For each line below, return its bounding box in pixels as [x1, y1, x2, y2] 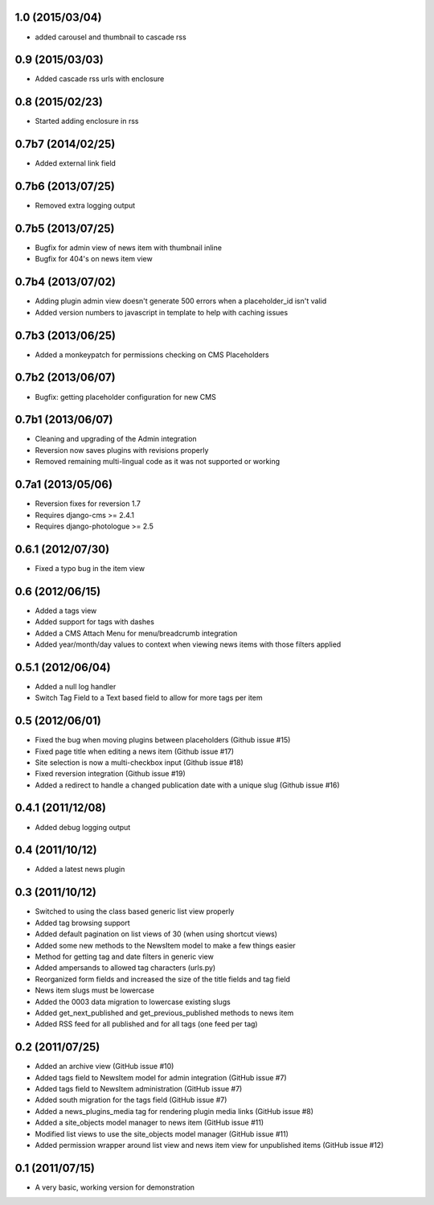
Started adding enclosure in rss [35, 117, 139, 126]
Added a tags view [35, 606, 97, 615]
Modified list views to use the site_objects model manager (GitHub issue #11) [35, 1129, 289, 1138]
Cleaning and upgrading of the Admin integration [35, 434, 197, 444]
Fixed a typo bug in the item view [35, 563, 145, 573]
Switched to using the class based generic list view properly [35, 907, 235, 916]
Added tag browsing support [35, 918, 130, 927]
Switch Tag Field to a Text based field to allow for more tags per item [35, 693, 263, 703]
